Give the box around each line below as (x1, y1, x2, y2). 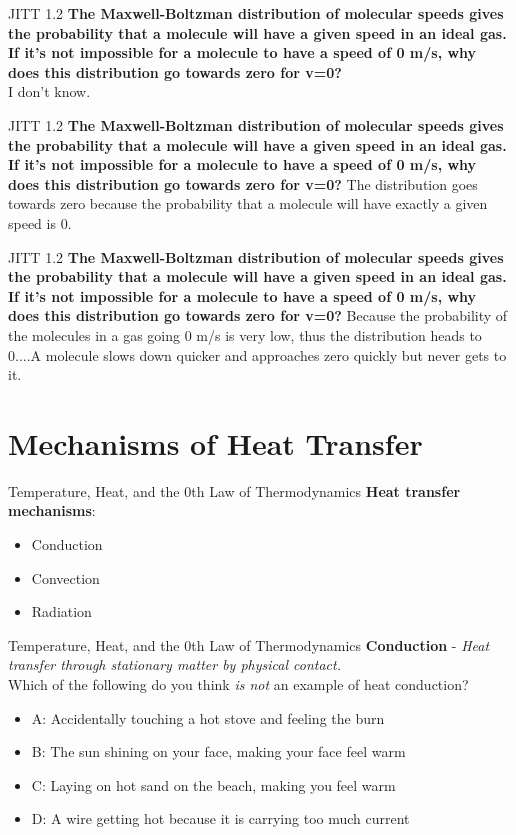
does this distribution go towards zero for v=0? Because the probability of (8, 305, 508, 326)
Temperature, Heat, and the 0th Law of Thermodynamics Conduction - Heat (8, 634, 490, 655)
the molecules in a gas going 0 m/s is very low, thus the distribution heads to (8, 324, 482, 345)
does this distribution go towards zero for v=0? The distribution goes (8, 173, 478, 194)
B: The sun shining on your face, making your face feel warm (31, 741, 406, 762)
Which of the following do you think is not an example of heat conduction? (8, 673, 469, 694)
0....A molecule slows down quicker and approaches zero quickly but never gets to (8, 344, 507, 365)
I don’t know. (8, 81, 91, 102)
